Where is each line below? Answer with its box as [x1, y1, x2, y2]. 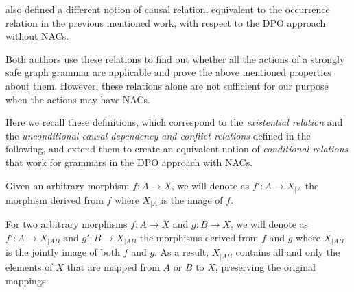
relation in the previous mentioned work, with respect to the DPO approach [5, 15, 326, 29]
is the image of [161, 192, 223, 207]
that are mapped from [67, 259, 160, 274]
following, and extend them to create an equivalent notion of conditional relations [5, 142, 349, 156]
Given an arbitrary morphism [5, 178, 130, 192]
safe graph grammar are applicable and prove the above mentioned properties [5, 65, 331, 79]
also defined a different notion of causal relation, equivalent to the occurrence [5, 2, 330, 16]
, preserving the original [215, 259, 316, 274]
